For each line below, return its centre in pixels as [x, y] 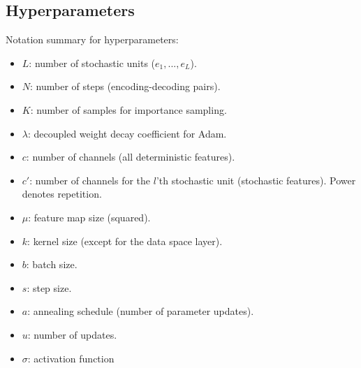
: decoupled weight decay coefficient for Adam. [127, 133]
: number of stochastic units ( [92, 62]
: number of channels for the [90, 180]
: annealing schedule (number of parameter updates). [141, 311]
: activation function [71, 358]
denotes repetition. [62, 194]
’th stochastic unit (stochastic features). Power [256, 180]
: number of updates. [72, 334]
